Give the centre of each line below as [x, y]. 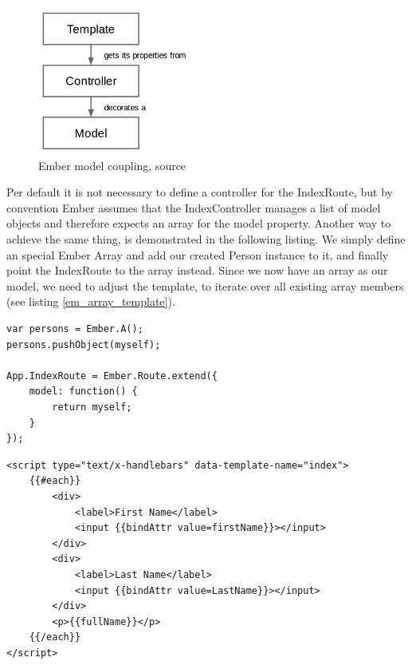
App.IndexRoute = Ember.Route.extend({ [112, 376]
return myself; [92, 407]
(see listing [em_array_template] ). [91, 301]
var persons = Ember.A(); [75, 329]
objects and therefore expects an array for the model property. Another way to [199, 223]
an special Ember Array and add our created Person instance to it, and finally [198, 254]
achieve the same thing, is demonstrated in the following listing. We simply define [206, 239]
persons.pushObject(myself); [84, 344]
